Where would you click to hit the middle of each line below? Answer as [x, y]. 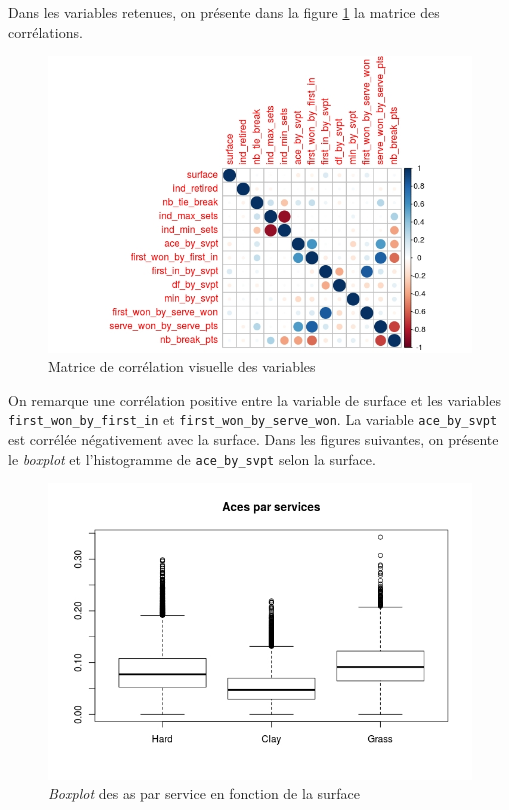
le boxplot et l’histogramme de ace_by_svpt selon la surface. [192, 458]
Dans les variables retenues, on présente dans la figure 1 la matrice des [224, 12]
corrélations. [45, 31]
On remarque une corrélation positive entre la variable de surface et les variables [254, 399]
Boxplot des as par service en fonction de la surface [204, 793]
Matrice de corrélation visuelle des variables [182, 366]
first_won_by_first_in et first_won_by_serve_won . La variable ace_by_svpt [253, 419]
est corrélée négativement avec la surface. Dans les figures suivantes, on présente [253, 439]
